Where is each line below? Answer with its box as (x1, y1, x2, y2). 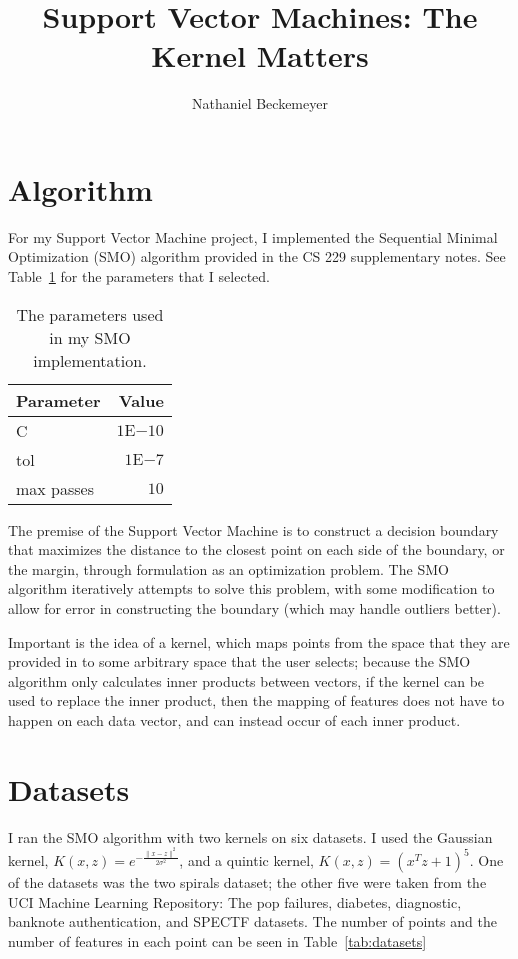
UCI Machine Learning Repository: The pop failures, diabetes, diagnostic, (8, 891, 462, 912)
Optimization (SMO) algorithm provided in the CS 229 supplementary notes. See (8, 246, 506, 267)
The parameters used (16, 302, 164, 326)
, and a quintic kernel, (179, 850, 314, 871)
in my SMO (49, 325, 131, 349)
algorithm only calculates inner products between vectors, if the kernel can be (8, 670, 485, 691)
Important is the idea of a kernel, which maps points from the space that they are (8, 631, 510, 652)
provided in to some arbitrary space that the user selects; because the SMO (8, 651, 471, 672)
